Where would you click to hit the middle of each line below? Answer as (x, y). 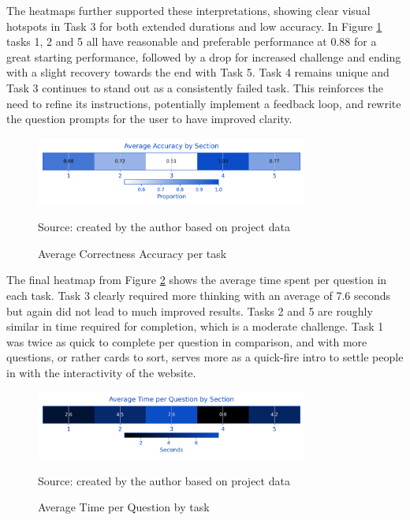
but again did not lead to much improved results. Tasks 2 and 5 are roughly (190, 311)
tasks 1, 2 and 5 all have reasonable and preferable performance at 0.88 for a (192, 41)
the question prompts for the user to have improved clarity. (149, 119)
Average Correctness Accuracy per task (132, 253)
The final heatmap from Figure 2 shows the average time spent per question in (197, 280)
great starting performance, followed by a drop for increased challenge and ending (204, 56)
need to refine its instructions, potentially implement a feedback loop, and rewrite (204, 103)
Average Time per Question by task (124, 507)
